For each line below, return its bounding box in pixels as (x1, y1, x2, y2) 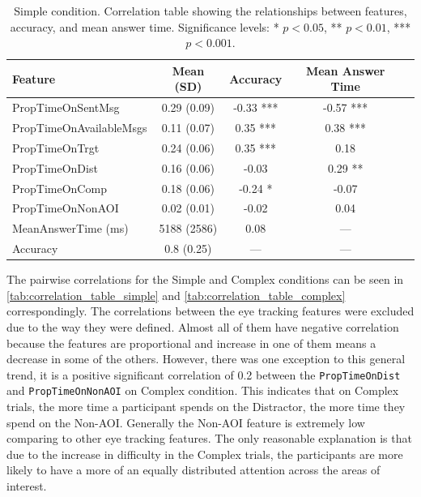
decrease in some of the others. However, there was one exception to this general (6, 350, 406, 367)
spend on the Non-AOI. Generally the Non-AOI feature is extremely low (6, 413, 365, 431)
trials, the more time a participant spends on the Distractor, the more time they (6, 398, 406, 415)
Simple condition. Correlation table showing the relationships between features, (14, 2, 407, 19)
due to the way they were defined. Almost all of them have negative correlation (6, 319, 399, 335)
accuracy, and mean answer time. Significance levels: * (10, 18, 279, 35)
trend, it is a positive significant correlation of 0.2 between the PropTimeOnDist (6, 366, 401, 383)
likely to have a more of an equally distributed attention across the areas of (6, 461, 381, 478)
